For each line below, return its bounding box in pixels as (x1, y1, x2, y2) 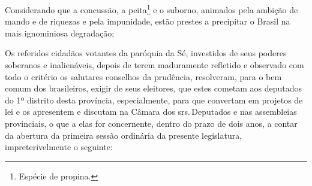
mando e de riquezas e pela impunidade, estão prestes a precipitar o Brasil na (5, 15, 290, 28)
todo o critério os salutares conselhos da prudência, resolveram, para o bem (5, 70, 282, 83)
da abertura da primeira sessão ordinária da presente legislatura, (5, 129, 242, 141)
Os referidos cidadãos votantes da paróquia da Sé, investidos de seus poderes (5, 47, 287, 59)
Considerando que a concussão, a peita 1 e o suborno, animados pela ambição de (5, 2, 298, 16)
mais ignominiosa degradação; (5, 26, 115, 39)
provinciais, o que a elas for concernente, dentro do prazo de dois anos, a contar (5, 117, 298, 129)
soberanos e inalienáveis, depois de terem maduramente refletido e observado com (5, 59, 304, 71)
